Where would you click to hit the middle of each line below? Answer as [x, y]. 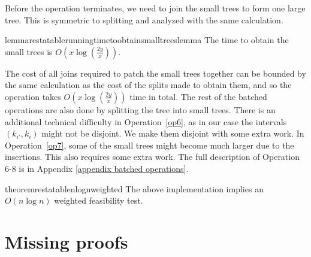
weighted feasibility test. [99, 200]
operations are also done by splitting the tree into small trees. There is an [140, 109]
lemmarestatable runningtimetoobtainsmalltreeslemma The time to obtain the [147, 40]
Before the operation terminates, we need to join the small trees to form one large [155, 8]
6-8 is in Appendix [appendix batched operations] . [97, 168]
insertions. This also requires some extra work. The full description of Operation [152, 157]
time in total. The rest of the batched [198, 96]
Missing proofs [67, 241]
